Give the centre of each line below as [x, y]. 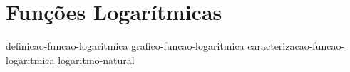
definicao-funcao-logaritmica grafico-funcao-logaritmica [125, 46]
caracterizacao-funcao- [296, 46]
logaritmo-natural [96, 60]
